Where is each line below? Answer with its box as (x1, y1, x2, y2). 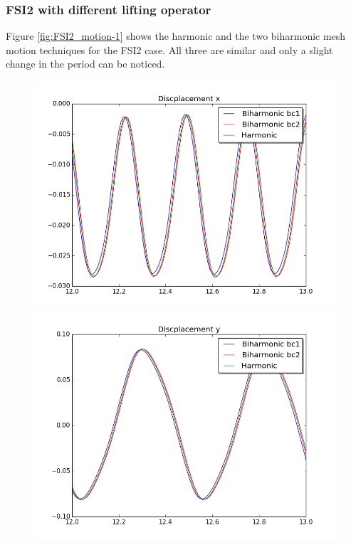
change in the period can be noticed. (6, 56, 165, 71)
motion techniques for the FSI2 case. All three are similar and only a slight (6, 42, 333, 57)
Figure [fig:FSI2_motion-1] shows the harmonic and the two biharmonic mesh (6, 28, 346, 43)
